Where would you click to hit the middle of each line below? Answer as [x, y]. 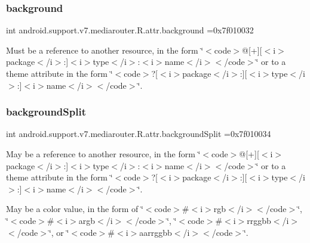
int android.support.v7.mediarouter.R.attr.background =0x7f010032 [130, 30]
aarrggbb [156, 232]
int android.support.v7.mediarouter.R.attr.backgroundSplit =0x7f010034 [139, 134]
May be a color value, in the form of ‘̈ [75, 209]
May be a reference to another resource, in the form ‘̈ [103, 154]
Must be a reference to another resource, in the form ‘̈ [105, 50]
